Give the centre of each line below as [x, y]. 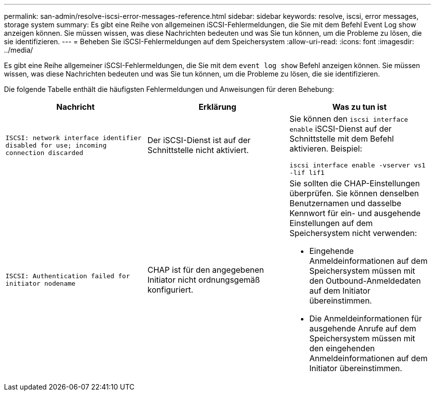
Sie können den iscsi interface [349, 119]
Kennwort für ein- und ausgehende [355, 213]
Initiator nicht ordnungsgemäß [204, 280]
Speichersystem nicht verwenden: [353, 233]
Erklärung [217, 107]
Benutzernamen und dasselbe [345, 203]
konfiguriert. [170, 290]
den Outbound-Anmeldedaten [365, 281]
